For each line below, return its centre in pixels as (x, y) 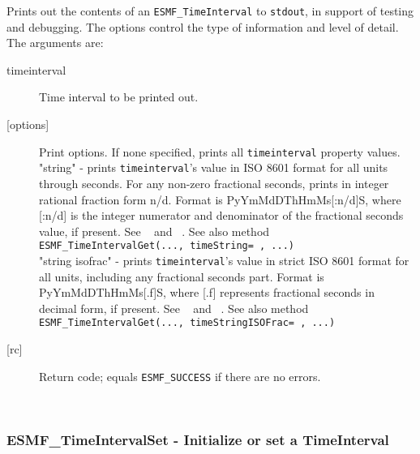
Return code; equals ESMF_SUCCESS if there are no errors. (180, 376)
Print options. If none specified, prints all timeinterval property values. (220, 151)
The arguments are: (55, 43)
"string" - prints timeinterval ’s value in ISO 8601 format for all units (214, 167)
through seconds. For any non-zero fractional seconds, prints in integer (214, 183)
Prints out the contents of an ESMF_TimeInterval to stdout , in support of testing (210, 11)
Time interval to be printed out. (119, 97)
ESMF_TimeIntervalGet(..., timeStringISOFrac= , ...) (187, 323)
